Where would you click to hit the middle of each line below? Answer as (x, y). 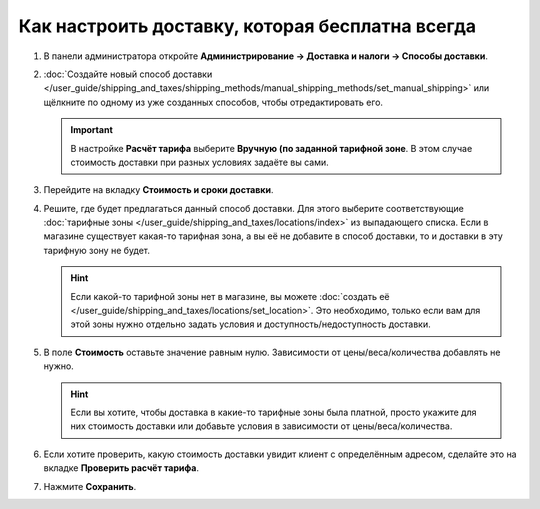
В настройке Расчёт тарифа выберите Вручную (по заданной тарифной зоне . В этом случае (271, 148)
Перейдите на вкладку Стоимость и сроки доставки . (158, 190)
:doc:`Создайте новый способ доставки (128, 74)
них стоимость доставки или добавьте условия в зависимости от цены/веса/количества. (261, 426)
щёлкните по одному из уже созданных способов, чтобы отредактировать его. (213, 102)
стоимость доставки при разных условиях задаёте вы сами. (199, 162)
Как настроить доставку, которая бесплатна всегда (247, 26)
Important (92, 130)
